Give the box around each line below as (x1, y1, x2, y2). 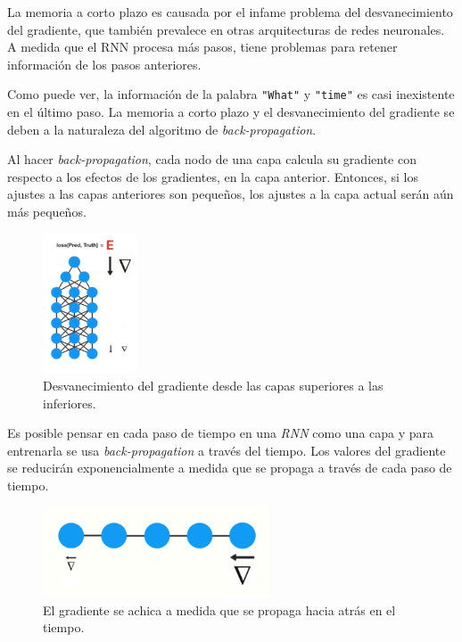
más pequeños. (7, 202, 87, 220)
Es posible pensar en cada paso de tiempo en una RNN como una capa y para (7, 424, 434, 442)
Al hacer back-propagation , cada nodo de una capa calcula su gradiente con (7, 150, 417, 169)
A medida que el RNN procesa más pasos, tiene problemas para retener (7, 37, 398, 56)
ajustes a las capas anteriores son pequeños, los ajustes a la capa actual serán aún (7, 185, 454, 203)
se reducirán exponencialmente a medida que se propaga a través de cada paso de (7, 458, 452, 477)
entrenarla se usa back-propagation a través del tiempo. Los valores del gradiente (7, 440, 446, 459)
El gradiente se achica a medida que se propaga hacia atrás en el (43, 600, 396, 619)
